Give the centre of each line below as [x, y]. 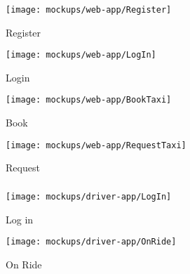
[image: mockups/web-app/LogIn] [81, 55]
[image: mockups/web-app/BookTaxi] [89, 100]
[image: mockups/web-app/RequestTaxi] [96, 145]
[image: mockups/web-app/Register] [89, 9]
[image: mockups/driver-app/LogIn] [89, 196]
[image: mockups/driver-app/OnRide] [91, 242]
